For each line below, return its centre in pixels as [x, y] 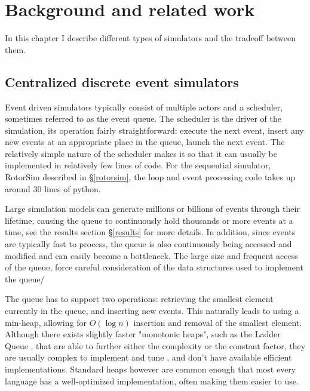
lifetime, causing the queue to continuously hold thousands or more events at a [149, 220]
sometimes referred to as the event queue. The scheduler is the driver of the [143, 118]
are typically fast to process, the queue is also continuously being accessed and [148, 244]
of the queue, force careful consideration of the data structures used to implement [154, 267]
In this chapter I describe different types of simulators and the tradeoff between [151, 38]
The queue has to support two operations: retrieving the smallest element [139, 299]
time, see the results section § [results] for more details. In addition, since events [150, 232]
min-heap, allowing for [46, 322]
